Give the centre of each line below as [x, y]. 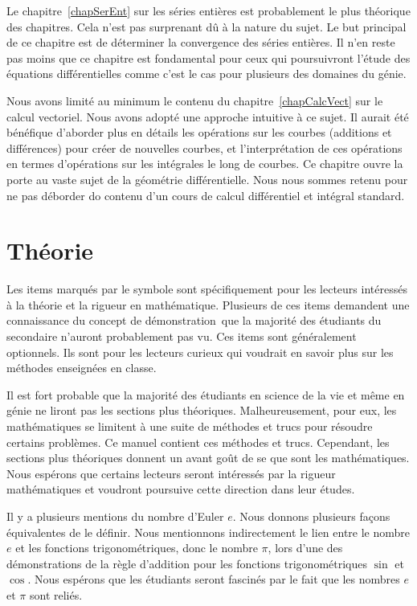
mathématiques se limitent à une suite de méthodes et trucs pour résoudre [190, 426]
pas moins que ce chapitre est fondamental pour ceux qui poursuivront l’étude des [208, 57]
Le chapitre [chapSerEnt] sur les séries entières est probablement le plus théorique [208, 10]
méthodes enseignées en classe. [82, 368]
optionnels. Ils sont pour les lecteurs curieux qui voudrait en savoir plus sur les [200, 352]
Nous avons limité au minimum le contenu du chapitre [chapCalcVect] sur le [195, 100]
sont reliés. [56, 594]
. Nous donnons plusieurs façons [311, 516]
